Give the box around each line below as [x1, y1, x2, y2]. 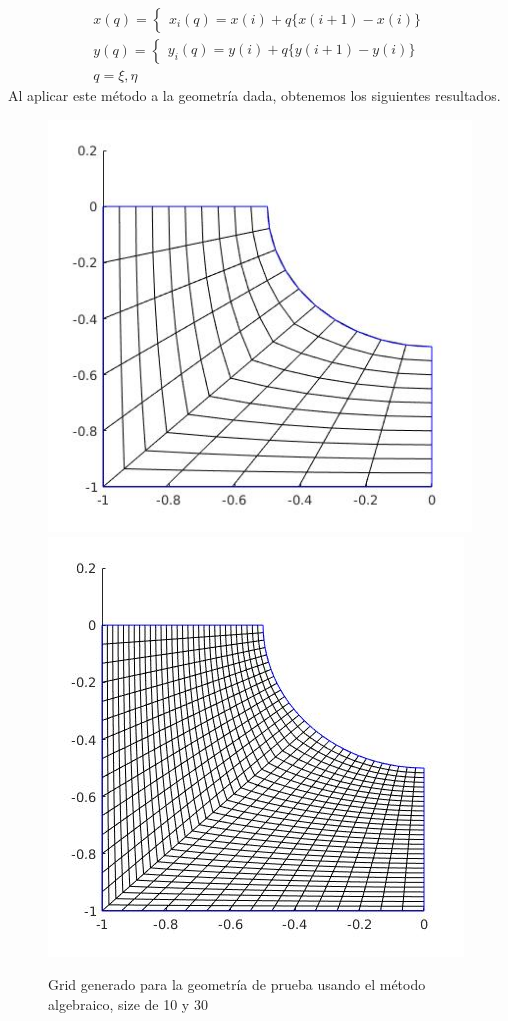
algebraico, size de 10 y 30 [48, 993, 208, 1014]
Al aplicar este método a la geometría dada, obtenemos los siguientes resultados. [8, 85, 501, 106]
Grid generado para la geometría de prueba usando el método [48, 974, 426, 995]
